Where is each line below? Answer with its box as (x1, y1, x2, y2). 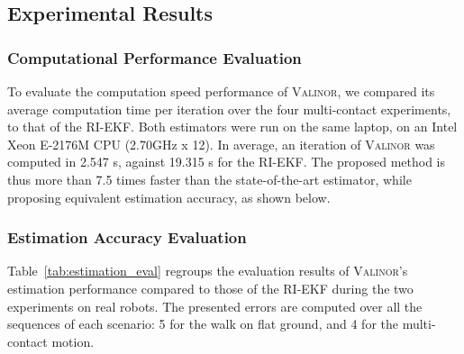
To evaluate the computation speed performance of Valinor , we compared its (7, 82, 435, 100)
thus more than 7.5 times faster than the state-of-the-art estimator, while (7, 169, 412, 188)
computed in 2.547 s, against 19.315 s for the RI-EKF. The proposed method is (7, 152, 445, 171)
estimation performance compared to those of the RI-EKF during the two (7, 278, 414, 297)
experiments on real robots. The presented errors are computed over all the (7, 296, 423, 315)
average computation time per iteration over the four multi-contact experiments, (7, 99, 451, 118)
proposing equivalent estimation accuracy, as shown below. (7, 187, 331, 206)
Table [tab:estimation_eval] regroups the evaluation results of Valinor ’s (7, 261, 408, 280)
